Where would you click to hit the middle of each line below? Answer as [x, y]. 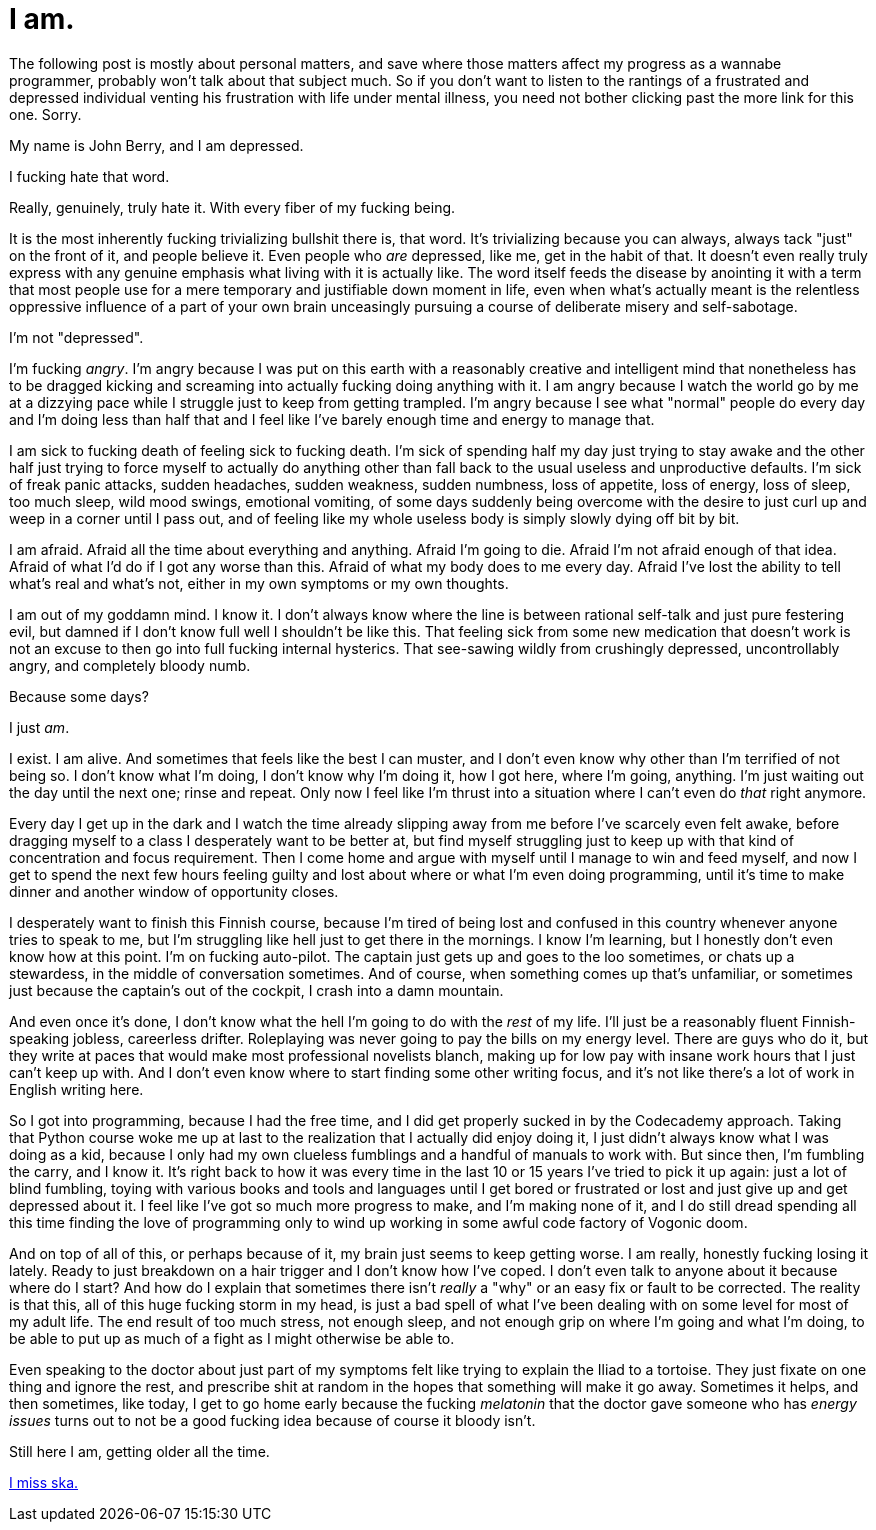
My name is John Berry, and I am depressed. [156, 145]
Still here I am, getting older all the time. [139, 1451]
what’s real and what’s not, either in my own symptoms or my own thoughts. [259, 583]
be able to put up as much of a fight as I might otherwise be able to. [232, 1338]
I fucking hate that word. [89, 176]
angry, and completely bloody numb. [130, 665]
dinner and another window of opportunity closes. [174, 891]
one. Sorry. [45, 114]
